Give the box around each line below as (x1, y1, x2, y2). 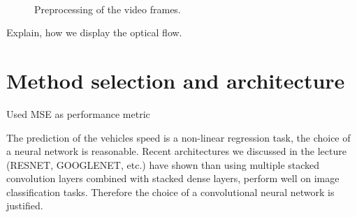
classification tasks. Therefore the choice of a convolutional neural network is (6, 184, 335, 199)
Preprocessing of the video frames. (34, 1, 181, 16)
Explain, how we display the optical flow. (6, 25, 182, 40)
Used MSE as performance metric (6, 106, 150, 121)
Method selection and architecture (6, 66, 345, 94)
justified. (6, 198, 43, 213)
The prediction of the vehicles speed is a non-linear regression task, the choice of (6, 130, 351, 144)
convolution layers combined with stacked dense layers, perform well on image (6, 171, 340, 186)
